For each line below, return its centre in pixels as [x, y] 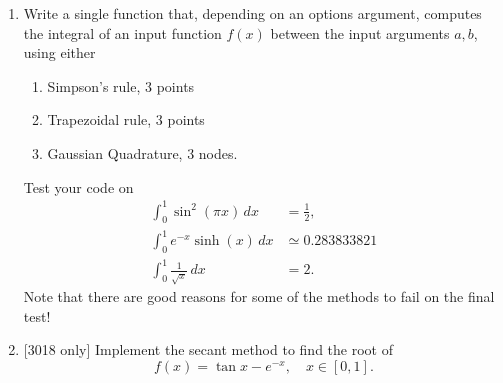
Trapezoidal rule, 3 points [126, 119]
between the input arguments [360, 32]
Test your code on [78, 186]
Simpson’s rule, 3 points [121, 85]
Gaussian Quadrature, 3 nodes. [142, 152]
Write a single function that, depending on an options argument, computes [252, 13]
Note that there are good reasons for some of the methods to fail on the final [259, 296]
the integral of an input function [122, 32]
